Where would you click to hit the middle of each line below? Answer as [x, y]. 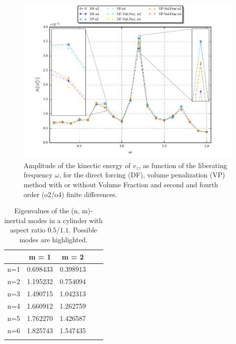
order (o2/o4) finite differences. [71, 194]
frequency [38, 175]
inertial [15, 220]
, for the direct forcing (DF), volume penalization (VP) [142, 175]
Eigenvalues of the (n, [47, 211]
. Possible [83, 230]
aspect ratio [28, 230]
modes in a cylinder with [65, 220]
